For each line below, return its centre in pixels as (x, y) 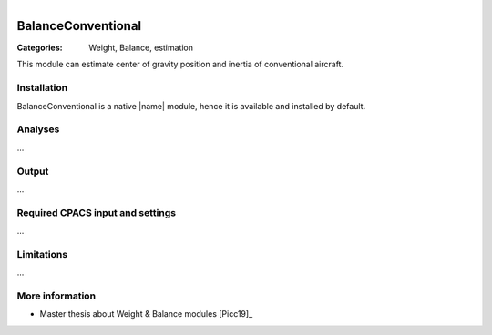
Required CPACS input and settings (97, 212)
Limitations (42, 254)
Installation (42, 88)
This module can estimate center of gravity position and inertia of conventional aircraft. (180, 65)
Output (33, 171)
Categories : (40, 48)
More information (56, 296)
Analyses (38, 129)
